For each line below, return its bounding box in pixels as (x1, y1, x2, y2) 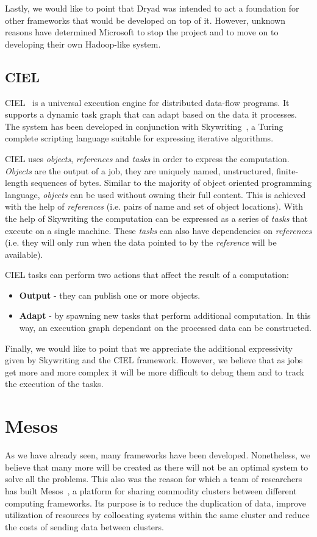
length (5, 176, 29, 189)
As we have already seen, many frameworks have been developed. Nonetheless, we (5, 449, 310, 461)
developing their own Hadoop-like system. (5, 37, 161, 50)
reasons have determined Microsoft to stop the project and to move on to (5, 26, 279, 38)
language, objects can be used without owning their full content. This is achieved (5, 188, 306, 201)
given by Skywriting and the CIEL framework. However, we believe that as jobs (5, 354, 303, 366)
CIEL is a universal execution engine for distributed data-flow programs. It (5, 96, 290, 108)
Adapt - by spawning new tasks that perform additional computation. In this (19, 309, 311, 322)
